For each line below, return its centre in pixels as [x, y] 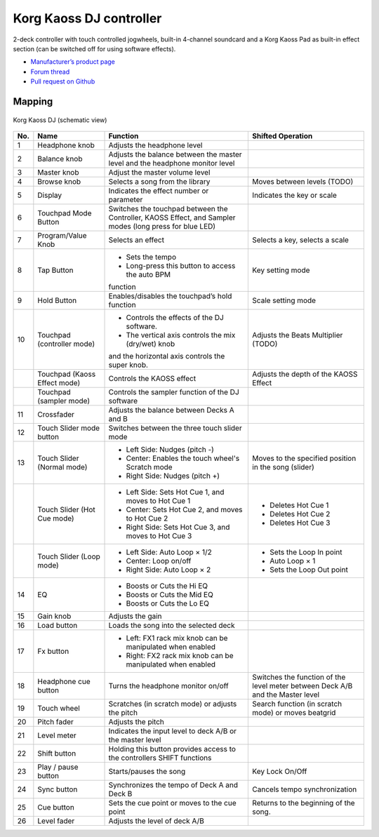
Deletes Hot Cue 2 [300, 514]
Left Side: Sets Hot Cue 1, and [175, 492]
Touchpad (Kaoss [67, 374]
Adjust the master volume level [159, 172]
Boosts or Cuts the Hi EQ [167, 586]
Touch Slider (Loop [69, 556]
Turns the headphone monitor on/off [168, 685]
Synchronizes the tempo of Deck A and [173, 784]
